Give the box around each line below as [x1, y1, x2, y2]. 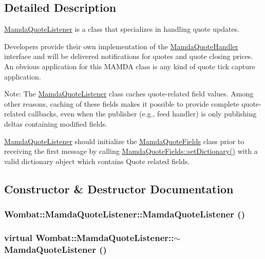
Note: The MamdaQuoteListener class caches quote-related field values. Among [4, 88, 254, 99]
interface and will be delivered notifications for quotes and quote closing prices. [4, 51, 253, 62]
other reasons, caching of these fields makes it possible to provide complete [4, 98, 239, 109]
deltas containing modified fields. [4, 118, 107, 129]
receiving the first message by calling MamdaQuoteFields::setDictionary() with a [4, 146, 258, 156]
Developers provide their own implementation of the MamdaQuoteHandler [4, 41, 238, 51]
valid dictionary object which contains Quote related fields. [4, 155, 190, 166]
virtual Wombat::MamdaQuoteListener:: [4, 231, 174, 244]
